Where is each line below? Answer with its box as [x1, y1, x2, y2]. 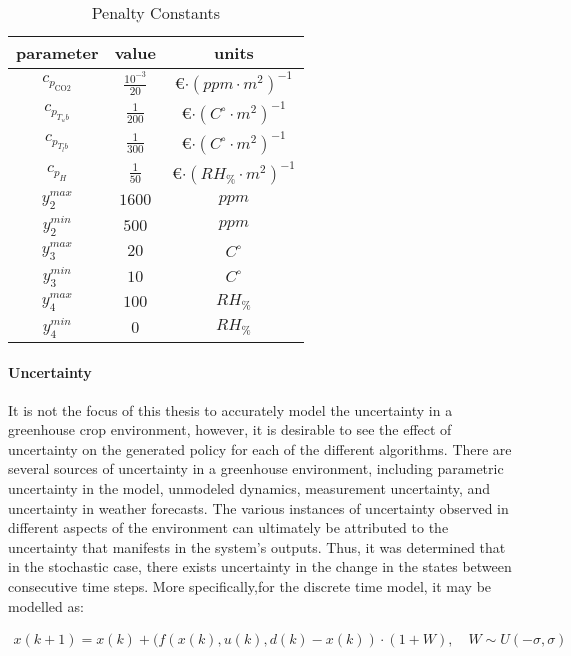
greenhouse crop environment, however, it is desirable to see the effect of [8, 419, 452, 440]
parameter [16, 41, 99, 64]
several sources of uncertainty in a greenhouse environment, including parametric [8, 458, 504, 479]
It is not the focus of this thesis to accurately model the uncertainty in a [8, 399, 453, 420]
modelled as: [8, 595, 84, 616]
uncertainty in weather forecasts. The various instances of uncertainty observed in [8, 497, 509, 518]
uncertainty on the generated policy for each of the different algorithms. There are [8, 438, 512, 459]
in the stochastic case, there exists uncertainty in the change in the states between [8, 556, 512, 577]
